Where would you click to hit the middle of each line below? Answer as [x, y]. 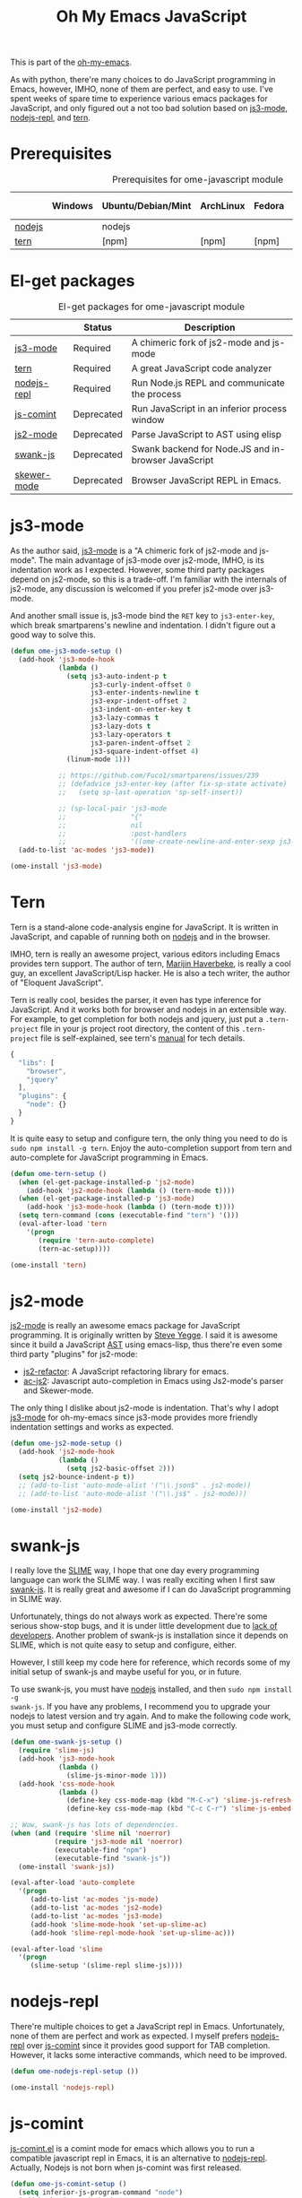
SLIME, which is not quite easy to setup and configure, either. [123, 1645]
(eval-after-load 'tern [62, 1224]
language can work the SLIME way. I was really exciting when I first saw [143, 1580]
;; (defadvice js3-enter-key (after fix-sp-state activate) [173, 784]
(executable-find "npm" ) [100, 1850]
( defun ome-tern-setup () [58, 1173]
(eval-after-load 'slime [56, 1949]
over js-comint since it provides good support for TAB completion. [148, 2046]
